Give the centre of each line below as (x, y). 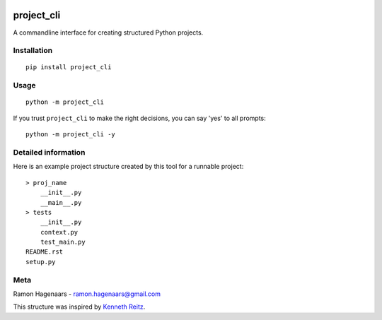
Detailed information (49, 152)
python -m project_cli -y (71, 135)
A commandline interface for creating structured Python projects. (108, 32)
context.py (59, 232)
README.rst (45, 252)
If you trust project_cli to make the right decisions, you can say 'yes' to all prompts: (140, 118)
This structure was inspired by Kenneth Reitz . (79, 307)
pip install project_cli (69, 67)
